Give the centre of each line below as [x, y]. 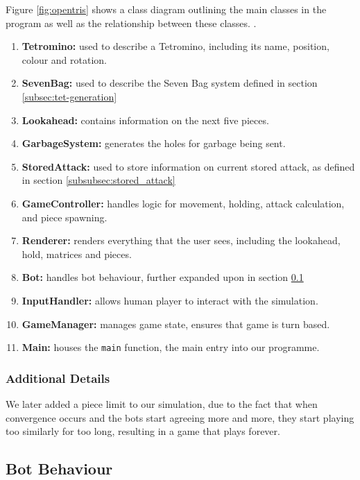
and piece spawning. [65, 217]
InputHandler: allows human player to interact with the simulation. [170, 300]
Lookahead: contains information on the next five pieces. [145, 120]
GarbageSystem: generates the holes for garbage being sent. [154, 143]
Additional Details [58, 378]
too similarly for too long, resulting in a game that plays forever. [143, 431]
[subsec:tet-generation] [69, 96]
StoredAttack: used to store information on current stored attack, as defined [188, 166]
